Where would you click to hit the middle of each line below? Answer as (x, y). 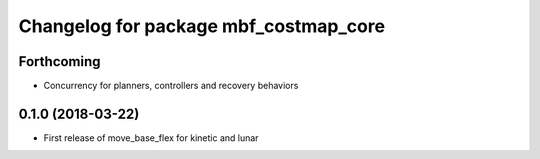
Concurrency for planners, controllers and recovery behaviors (171, 86)
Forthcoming (59, 61)
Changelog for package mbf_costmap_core (201, 26)
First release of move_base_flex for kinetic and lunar (151, 137)
